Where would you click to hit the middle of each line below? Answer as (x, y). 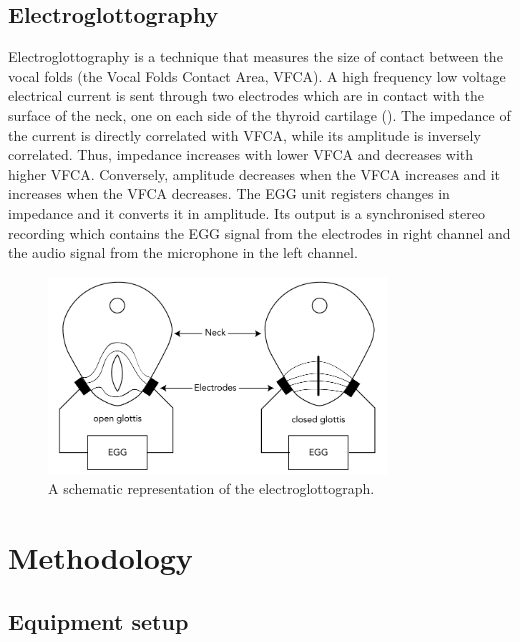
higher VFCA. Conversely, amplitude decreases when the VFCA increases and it (254, 173)
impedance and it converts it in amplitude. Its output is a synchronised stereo (246, 212)
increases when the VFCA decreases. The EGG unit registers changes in (229, 193)
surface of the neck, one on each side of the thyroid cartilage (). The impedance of (259, 114)
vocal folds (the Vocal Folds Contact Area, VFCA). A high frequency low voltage (257, 75)
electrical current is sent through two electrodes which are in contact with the (246, 95)
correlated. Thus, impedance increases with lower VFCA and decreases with (241, 154)
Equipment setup (98, 620)
